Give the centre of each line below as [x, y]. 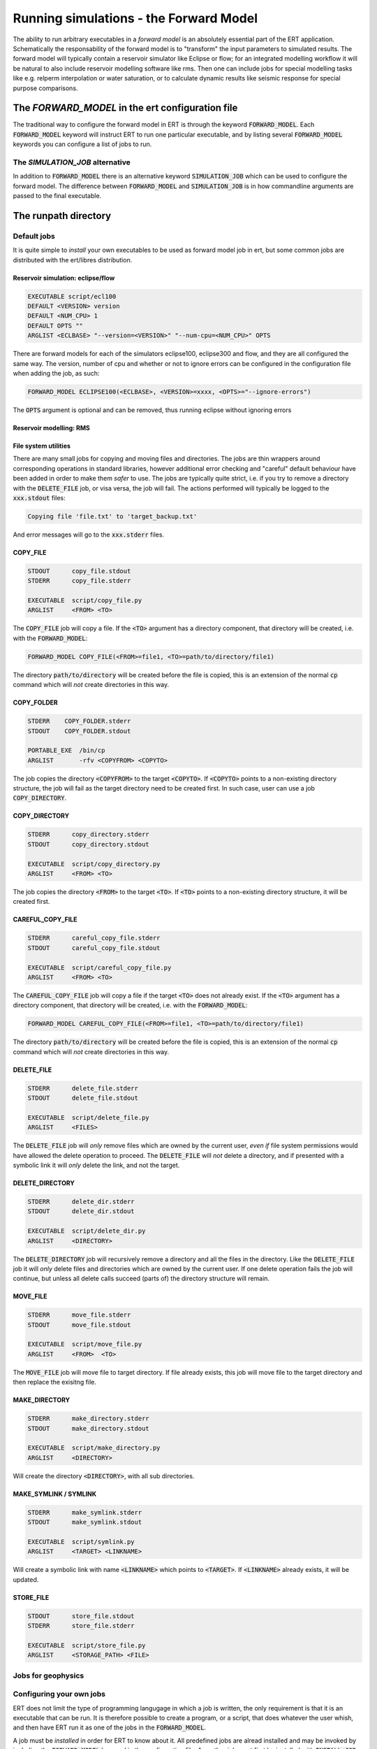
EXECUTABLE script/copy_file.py [85, 601]
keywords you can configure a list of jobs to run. [82, 144]
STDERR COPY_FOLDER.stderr [79, 721]
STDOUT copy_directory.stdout [88, 844]
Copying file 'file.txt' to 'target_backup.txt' [112, 516]
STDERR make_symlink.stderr [85, 1512]
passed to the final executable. [57, 196]
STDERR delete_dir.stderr [81, 1201]
